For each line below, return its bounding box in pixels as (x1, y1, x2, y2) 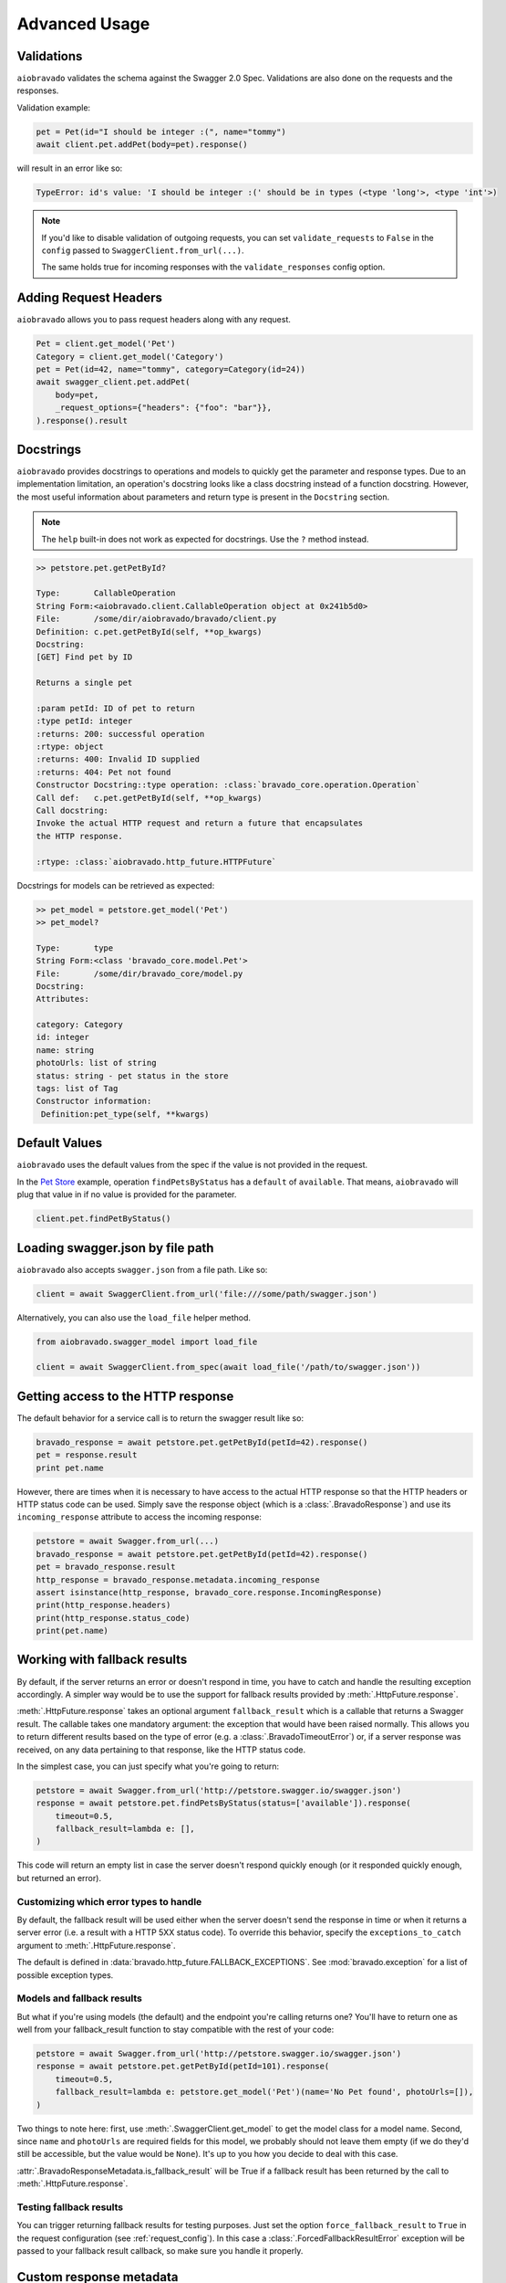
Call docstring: (36, 805, 109, 816)
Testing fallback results (16, 2201, 123, 2214)
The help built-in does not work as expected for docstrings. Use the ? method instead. (41, 533, 369, 544)
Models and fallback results (16, 1992, 143, 2004)
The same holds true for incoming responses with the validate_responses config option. (41, 261, 386, 273)
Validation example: (16, 101, 91, 113)
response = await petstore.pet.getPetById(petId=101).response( (36, 2061, 330, 2072)
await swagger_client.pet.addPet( (36, 377, 191, 387)
